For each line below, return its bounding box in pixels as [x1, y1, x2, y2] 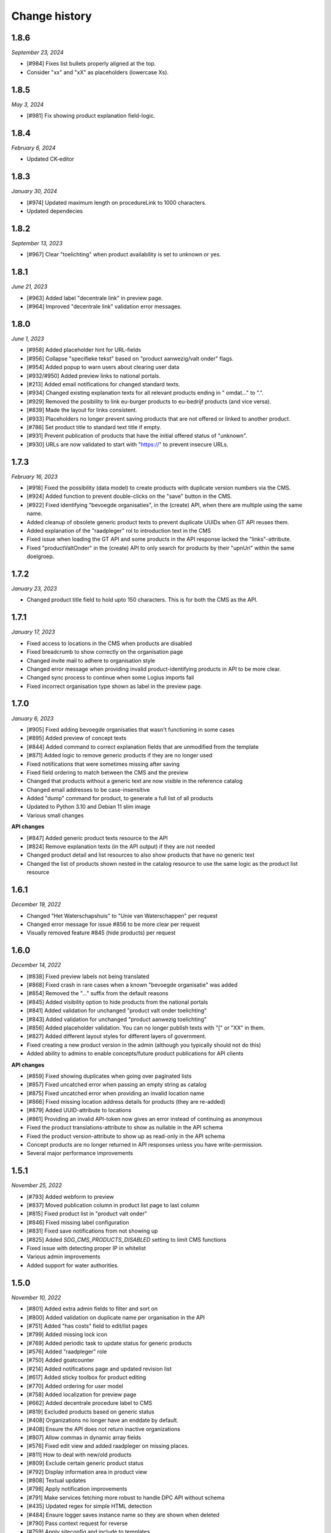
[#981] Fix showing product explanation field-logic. [26, 112, 156, 120]
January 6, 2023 [11, 714, 54, 722]
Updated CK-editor [26, 155, 75, 162]
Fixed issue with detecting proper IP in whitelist [26, 1245, 146, 1252]
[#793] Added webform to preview [26, 1193, 115, 1200]
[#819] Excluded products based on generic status [26, 1408, 154, 1415]
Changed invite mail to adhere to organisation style [26, 657, 156, 664]
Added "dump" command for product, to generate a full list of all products [26, 795, 214, 802]
